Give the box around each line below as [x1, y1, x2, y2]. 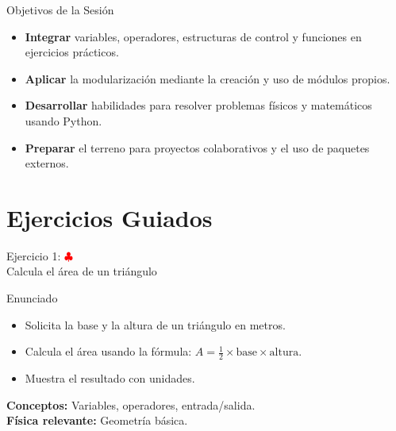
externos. [25, 155, 69, 171]
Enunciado [6, 290, 58, 306]
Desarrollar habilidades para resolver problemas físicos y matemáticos [25, 97, 372, 114]
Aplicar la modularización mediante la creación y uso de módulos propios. [25, 70, 390, 87]
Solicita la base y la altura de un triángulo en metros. [25, 316, 286, 333]
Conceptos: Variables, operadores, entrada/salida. [6, 396, 256, 413]
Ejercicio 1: [6, 247, 61, 264]
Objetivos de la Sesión [6, 2, 114, 17]
